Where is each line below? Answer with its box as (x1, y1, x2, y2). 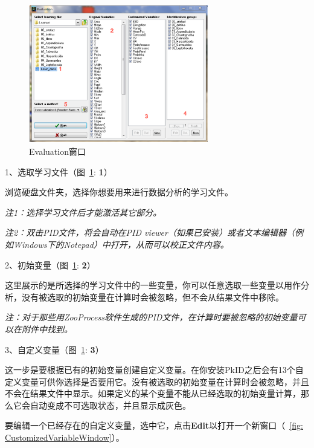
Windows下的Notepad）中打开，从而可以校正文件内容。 (13, 238, 229, 250)
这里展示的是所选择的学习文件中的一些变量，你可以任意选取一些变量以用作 (5, 279, 301, 291)
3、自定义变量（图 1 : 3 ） (5, 343, 104, 355)
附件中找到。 (21, 322, 72, 335)
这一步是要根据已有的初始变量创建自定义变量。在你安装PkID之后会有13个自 (5, 363, 304, 376)
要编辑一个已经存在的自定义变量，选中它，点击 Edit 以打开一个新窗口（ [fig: (5, 419, 303, 432)
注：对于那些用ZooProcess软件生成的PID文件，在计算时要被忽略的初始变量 (5, 311, 298, 323)
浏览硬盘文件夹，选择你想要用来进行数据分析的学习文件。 (5, 186, 233, 198)
